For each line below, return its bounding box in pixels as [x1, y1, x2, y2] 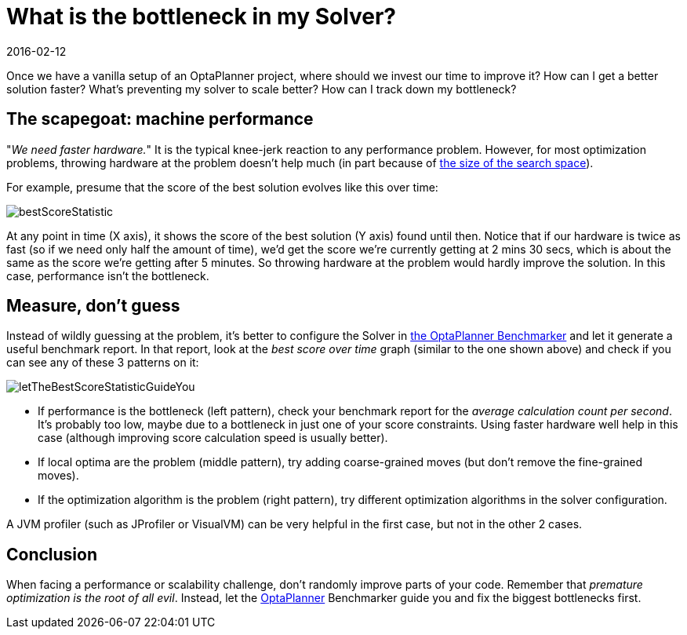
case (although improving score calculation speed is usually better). [38, 431, 388, 445]
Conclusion [6, 544, 98, 564]
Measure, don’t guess [6, 296, 180, 316]
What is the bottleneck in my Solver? [6, 3, 397, 30]
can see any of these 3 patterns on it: [6, 356, 199, 370]
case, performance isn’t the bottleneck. [6, 268, 209, 283]
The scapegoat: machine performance [6, 109, 314, 130]
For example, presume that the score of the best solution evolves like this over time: [6, 180, 438, 194]
